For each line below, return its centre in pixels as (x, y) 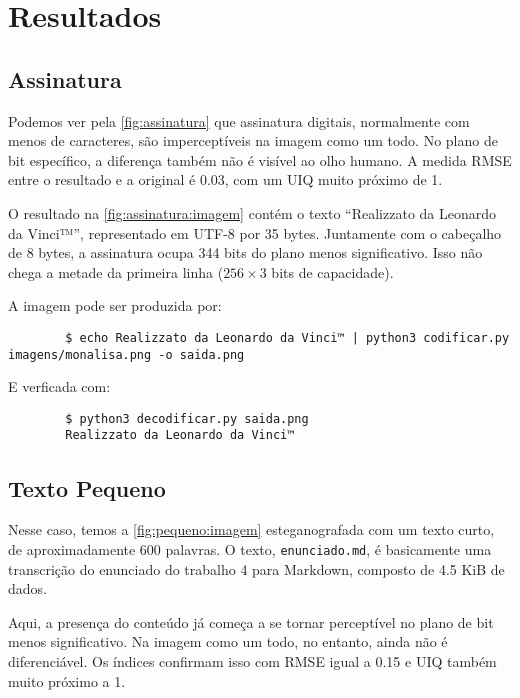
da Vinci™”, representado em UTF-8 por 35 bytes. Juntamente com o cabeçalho (255, 232)
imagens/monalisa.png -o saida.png (126, 354)
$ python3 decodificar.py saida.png (187, 418)
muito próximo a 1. (67, 680)
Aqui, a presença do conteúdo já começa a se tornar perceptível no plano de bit (251, 621)
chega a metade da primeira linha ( (116, 271)
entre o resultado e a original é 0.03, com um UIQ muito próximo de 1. (225, 179)
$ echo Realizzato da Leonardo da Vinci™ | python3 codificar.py (287, 337)
